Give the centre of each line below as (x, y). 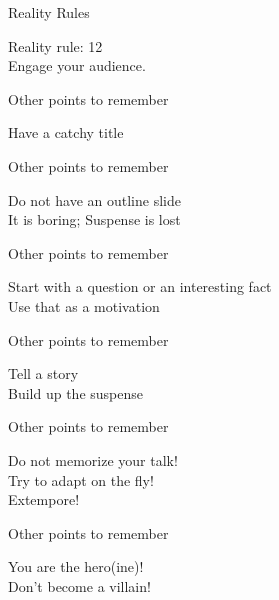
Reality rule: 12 (55, 45)
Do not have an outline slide (94, 199)
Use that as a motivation (84, 305)
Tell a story (43, 373)
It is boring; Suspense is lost (94, 219)
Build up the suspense (75, 392)
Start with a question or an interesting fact (140, 286)
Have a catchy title (66, 132)
